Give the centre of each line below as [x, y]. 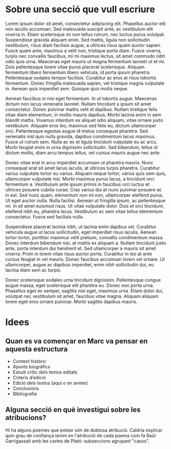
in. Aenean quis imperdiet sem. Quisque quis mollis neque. [67, 88]
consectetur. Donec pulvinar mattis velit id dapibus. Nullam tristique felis [81, 109]
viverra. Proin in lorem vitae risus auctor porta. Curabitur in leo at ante [79, 254]
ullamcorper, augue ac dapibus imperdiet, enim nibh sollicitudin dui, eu [80, 264]
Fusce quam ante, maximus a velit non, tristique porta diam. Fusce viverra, [83, 51]
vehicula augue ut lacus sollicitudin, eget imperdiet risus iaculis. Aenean [81, 232]
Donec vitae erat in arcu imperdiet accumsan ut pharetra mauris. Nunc [79, 162]
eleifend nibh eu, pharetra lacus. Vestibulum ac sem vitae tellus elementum [84, 211]
